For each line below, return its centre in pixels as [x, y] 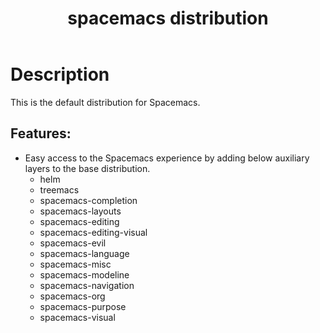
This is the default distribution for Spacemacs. [105, 102]
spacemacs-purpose [83, 306]
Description [60, 74]
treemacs [59, 189]
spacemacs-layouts [80, 211]
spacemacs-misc [75, 264]
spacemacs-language [84, 253]
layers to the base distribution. [87, 168]
